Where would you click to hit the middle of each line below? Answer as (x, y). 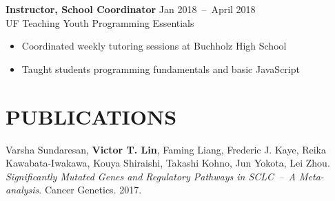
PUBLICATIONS (91, 116)
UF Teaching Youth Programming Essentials (100, 22)
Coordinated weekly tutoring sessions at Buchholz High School (154, 46)
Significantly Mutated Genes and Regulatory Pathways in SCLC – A (151, 176)
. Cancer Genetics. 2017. (90, 190)
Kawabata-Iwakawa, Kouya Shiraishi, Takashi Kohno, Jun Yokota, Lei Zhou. (168, 163)
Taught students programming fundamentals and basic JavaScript (161, 68)
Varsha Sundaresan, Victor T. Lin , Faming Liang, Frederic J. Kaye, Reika (166, 149)
